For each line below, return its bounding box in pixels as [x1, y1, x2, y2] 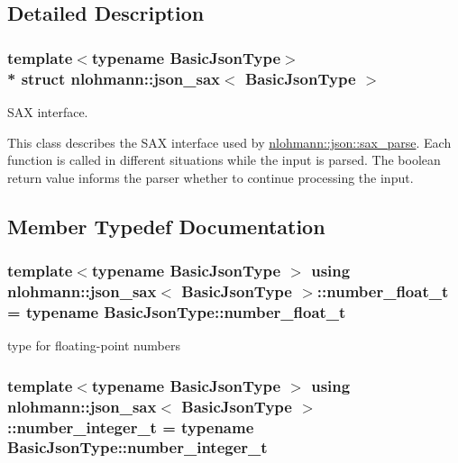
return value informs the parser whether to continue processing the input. [7, 168, 414, 186]
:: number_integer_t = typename [7, 415, 254, 438]
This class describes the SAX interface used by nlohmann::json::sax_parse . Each [7, 132, 452, 151]
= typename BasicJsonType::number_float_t [7, 300, 346, 322]
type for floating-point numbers [7, 336, 180, 355]
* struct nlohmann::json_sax [7, 67, 220, 89]
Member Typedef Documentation [7, 212, 325, 240]
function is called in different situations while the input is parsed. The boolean [7, 150, 441, 169]
